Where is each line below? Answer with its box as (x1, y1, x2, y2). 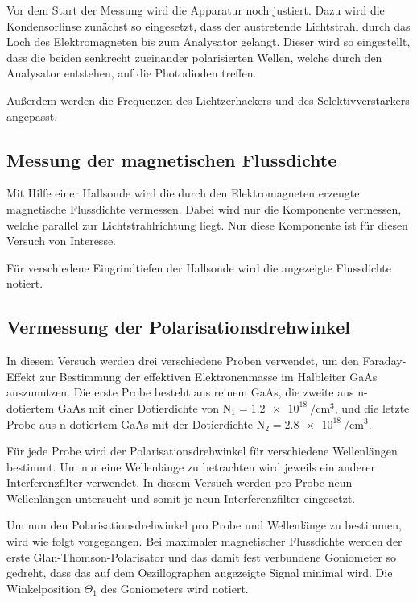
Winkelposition (6, 579, 81, 596)
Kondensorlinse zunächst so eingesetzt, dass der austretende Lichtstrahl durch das (6, 17, 411, 34)
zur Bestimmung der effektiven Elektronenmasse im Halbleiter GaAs (39, 367, 378, 384)
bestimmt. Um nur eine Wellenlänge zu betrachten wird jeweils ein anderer (6, 458, 376, 475)
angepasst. (6, 107, 58, 124)
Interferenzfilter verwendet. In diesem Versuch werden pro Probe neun (6, 474, 353, 491)
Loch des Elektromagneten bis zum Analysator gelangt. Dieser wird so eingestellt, (6, 33, 411, 50)
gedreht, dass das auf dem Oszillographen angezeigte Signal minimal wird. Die (6, 564, 393, 581)
